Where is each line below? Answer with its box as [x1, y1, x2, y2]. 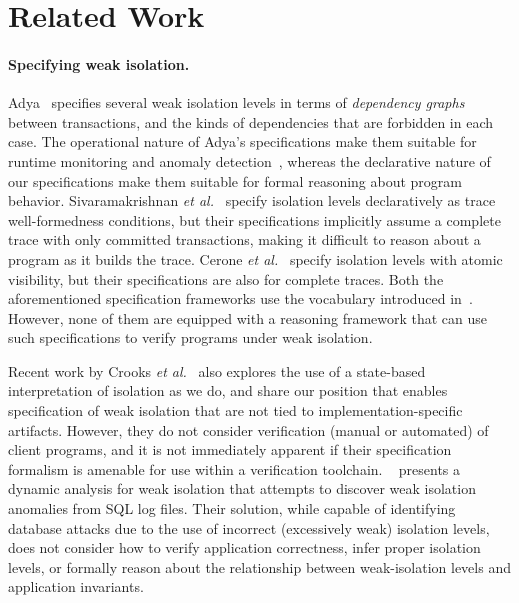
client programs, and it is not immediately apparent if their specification [8, 439, 452, 460]
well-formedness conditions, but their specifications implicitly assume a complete [8, 209, 501, 230]
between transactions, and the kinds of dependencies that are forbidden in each [8, 111, 493, 132]
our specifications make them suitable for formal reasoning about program [8, 170, 463, 191]
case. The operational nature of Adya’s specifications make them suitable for [8, 131, 477, 152]
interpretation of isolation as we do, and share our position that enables [8, 380, 448, 401]
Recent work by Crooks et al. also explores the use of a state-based [8, 360, 426, 381]
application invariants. [8, 576, 144, 597]
